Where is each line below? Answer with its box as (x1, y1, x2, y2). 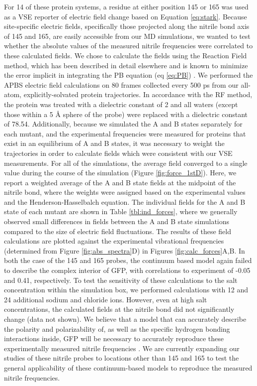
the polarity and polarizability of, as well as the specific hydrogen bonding (4, 323, 230, 334)
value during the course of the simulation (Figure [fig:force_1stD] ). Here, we (4, 167, 237, 178)
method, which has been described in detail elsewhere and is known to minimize (4, 60, 248, 70)
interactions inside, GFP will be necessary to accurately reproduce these (4, 333, 224, 344)
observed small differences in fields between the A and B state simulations (4, 216, 230, 227)
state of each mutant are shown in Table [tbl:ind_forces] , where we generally (4, 206, 238, 217)
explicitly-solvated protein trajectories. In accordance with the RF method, (23, 89, 253, 100)
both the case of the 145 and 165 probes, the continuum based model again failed (4, 255, 252, 265)
